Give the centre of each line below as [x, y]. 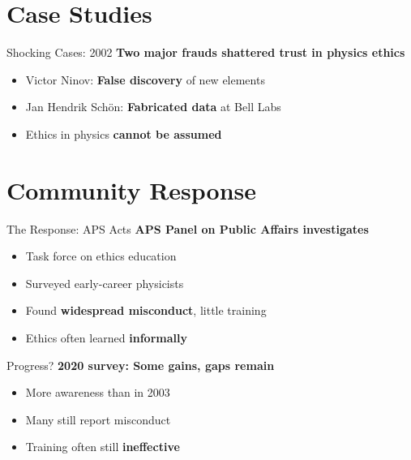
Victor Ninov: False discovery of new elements [145, 79]
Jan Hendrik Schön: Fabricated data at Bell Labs [153, 107]
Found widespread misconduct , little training [146, 310]
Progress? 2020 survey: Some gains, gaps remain [141, 365]
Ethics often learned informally [106, 337]
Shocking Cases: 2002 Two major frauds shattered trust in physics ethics [206, 52]
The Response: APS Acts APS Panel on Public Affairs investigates [188, 228]
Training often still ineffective [103, 447]
